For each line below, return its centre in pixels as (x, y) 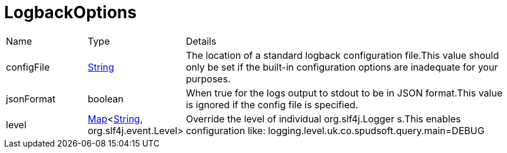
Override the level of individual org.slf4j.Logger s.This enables (323, 119)
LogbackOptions (70, 12)
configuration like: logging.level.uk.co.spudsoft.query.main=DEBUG (335, 130)
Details (201, 41)
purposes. (208, 79)
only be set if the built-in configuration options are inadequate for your (342, 67)
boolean (106, 99)
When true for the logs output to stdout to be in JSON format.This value (344, 93)
